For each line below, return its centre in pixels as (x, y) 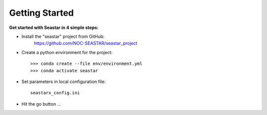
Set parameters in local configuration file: (64, 82)
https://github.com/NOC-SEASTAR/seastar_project (86, 43)
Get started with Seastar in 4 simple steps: (54, 28)
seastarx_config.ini (55, 93)
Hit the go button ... (41, 104)
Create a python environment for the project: (67, 52)
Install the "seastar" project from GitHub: (63, 36)
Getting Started (42, 13)
